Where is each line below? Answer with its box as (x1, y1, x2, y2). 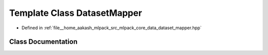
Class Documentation (9, 38, 78, 46)
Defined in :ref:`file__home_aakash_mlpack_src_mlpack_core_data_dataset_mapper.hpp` (21, 25, 202, 31)
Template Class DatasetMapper (9, 7, 142, 18)
